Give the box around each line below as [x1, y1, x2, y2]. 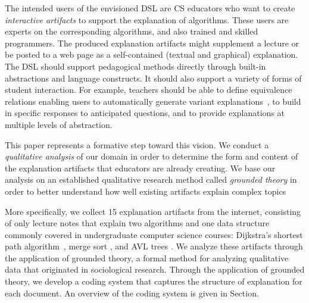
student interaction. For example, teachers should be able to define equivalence [5, 83, 292, 96]
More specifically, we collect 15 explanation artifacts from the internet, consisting [5, 205, 301, 217]
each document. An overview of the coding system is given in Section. [5, 286, 259, 299]
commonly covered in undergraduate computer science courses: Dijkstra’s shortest [5, 228, 303, 240]
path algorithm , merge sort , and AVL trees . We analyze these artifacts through [5, 240, 303, 252]
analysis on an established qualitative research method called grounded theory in [5, 173, 297, 186]
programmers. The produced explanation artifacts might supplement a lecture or [5, 36, 299, 49]
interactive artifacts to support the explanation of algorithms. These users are [5, 13, 289, 26]
